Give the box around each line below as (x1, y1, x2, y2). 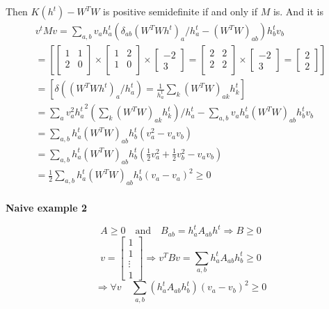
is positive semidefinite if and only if (103, 4, 257, 18)
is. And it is (273, 4, 324, 18)
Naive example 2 (6, 200, 87, 215)
